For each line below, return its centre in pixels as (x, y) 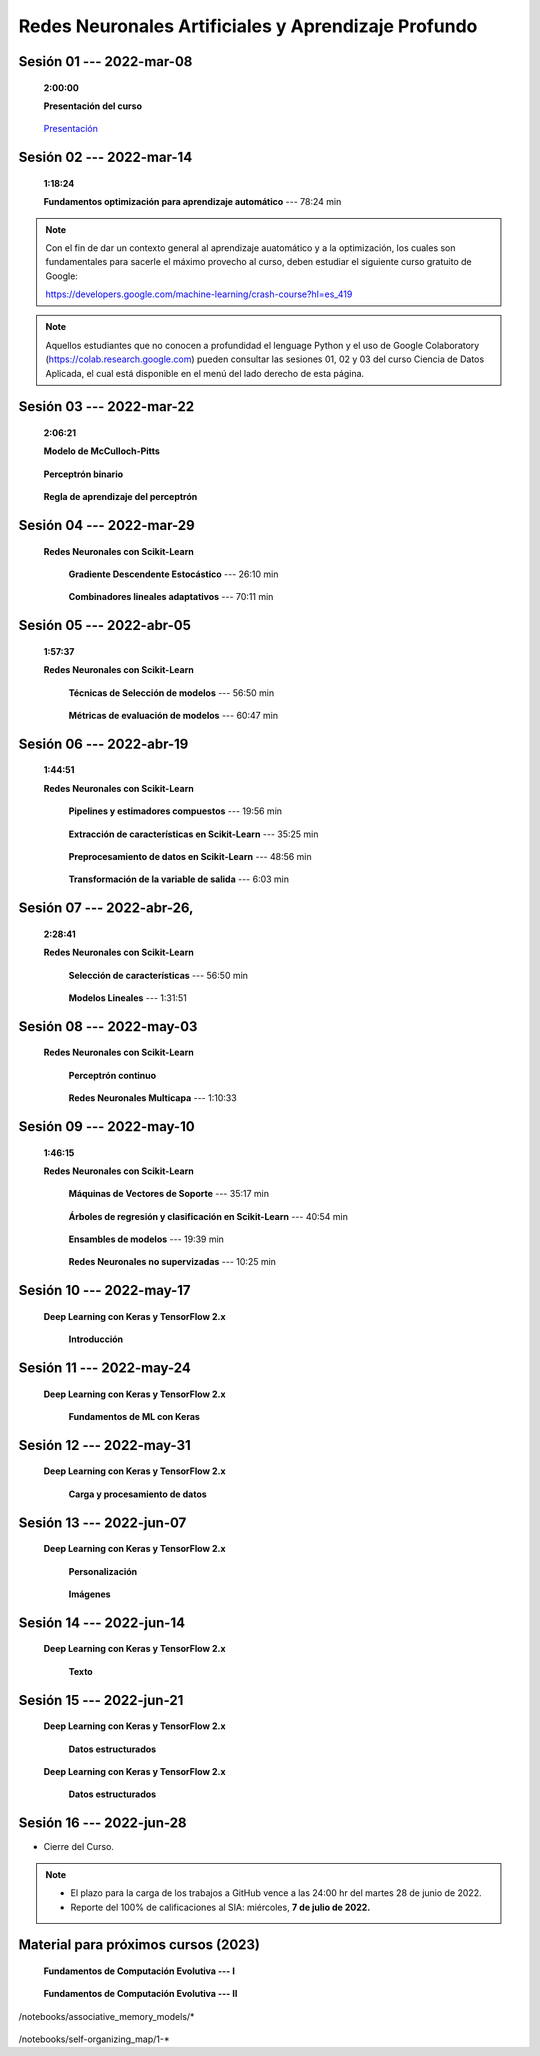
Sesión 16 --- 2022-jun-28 (102, 1823)
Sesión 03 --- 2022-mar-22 (106, 406)
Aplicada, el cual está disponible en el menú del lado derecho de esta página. (205, 373)
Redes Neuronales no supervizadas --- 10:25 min (172, 1262)
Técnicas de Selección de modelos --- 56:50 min (171, 692)
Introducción (96, 1339)
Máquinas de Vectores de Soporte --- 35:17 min (169, 1194)
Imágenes (89, 1594)
